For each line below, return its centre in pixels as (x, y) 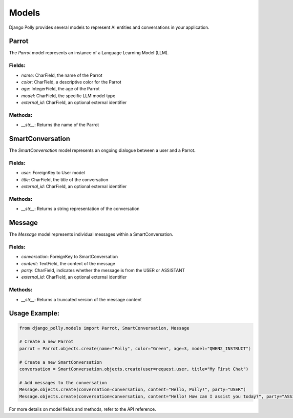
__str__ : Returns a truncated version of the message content (81, 299)
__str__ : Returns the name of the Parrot (60, 125)
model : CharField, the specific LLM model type (68, 96)
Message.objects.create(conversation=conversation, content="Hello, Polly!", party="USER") (133, 390)
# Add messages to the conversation (63, 383)
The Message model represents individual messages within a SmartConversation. (91, 234)
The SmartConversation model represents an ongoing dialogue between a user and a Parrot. (102, 150)
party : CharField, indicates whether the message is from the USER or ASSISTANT (103, 271)
